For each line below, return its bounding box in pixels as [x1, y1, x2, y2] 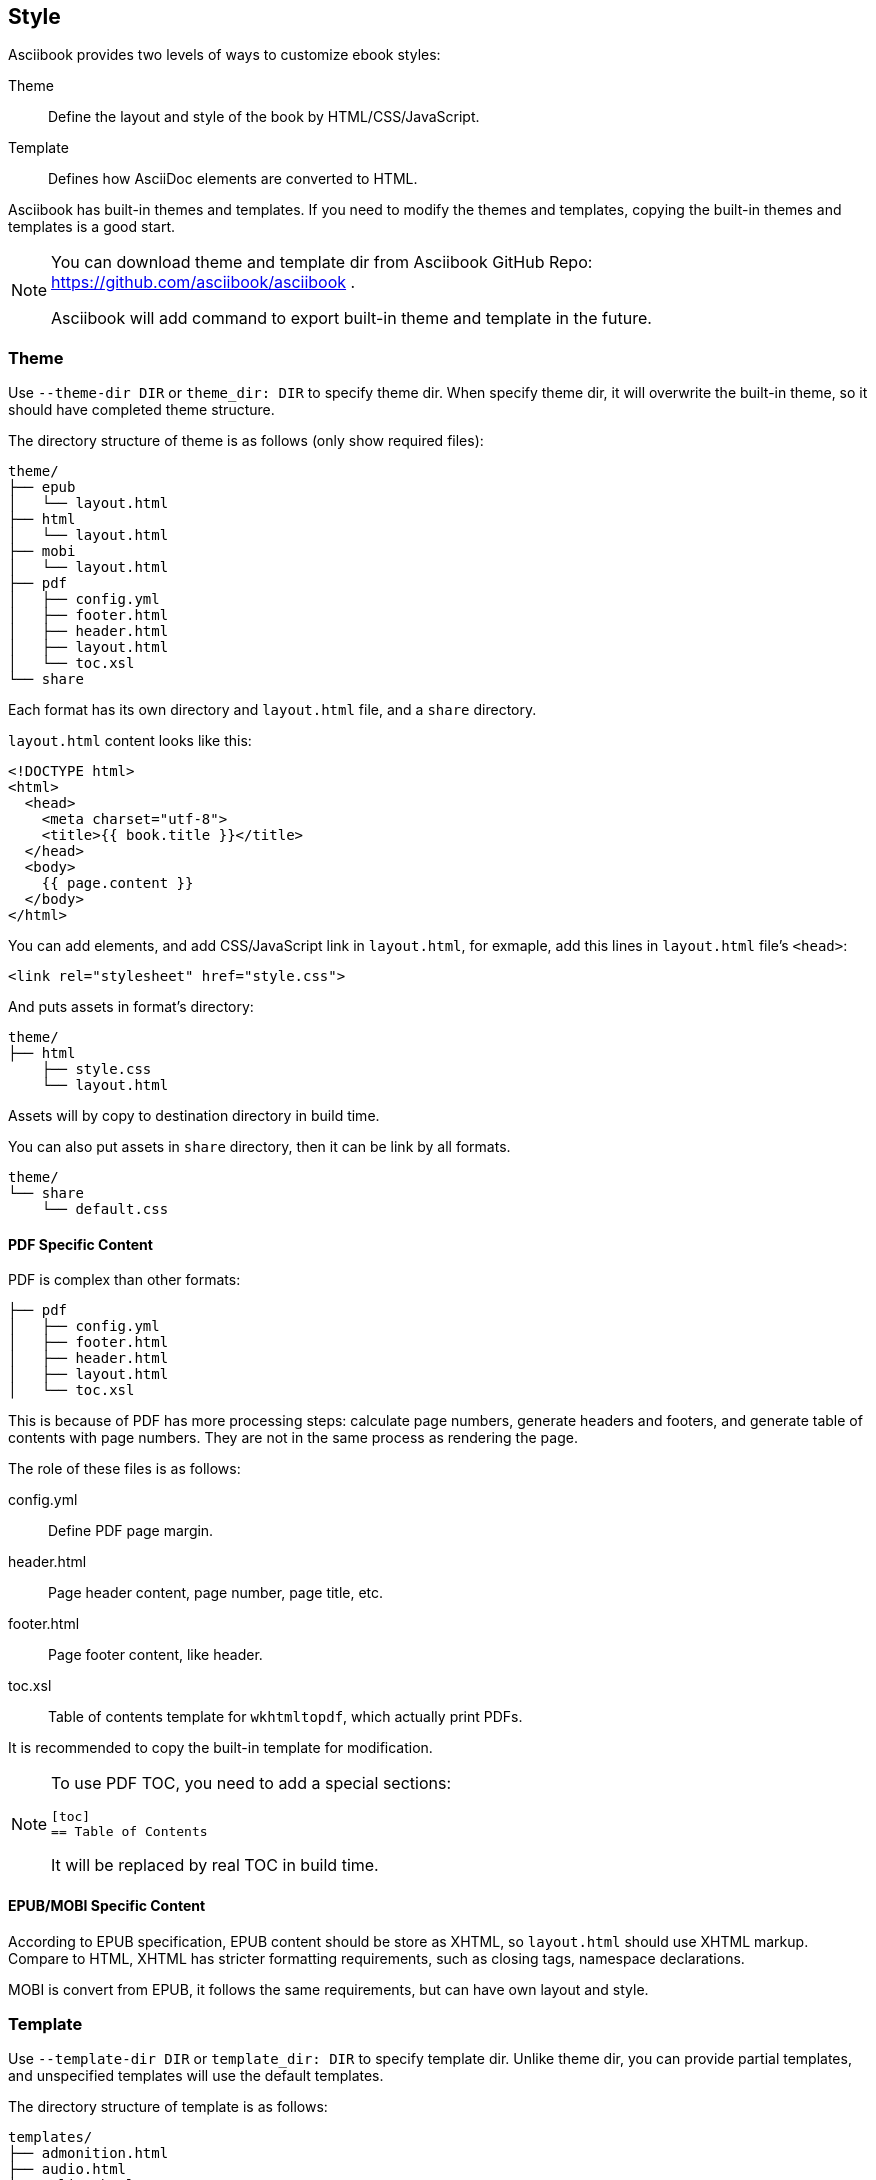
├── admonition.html [8, 2145, 169, 2162]
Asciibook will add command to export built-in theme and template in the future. [51, 308, 652, 329]
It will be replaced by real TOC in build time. [51, 1855, 379, 1876]
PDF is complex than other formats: [8, 1271, 241, 1289]
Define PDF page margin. [48, 1522, 214, 1540]
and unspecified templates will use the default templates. [8, 2067, 384, 2085]
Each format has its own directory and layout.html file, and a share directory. [8, 701, 537, 719]
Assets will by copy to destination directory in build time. [8, 1107, 380, 1125]
